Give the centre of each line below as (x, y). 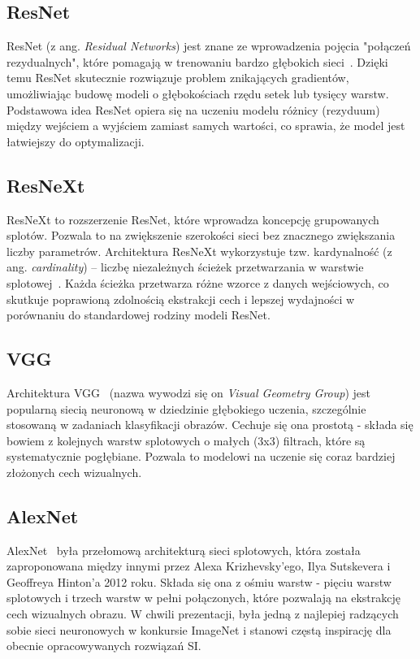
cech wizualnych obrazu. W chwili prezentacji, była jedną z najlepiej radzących (203, 614)
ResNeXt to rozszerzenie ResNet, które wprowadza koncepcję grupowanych (193, 219)
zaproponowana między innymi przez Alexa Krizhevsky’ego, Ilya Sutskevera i (199, 566)
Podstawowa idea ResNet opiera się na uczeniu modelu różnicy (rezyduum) (193, 109)
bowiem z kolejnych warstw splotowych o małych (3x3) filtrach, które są (186, 440)
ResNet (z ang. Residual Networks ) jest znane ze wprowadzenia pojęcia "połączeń (209, 46)
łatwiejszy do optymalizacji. (76, 141)
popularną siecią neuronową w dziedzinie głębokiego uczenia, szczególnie (186, 408)
